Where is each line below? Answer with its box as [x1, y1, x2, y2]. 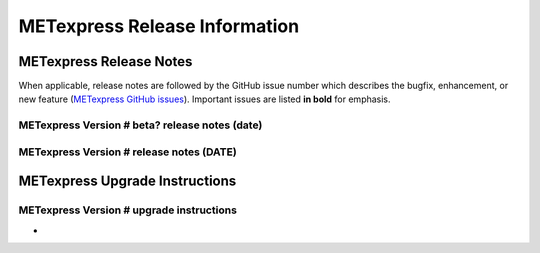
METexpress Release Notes [18, 53, 193, 70]
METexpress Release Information [18, 15, 300, 37]
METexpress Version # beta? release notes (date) [18, 118, 263, 132]
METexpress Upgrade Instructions [18, 173, 237, 190]
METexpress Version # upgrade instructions [18, 203, 237, 217]
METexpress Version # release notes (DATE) [18, 145, 237, 159]
